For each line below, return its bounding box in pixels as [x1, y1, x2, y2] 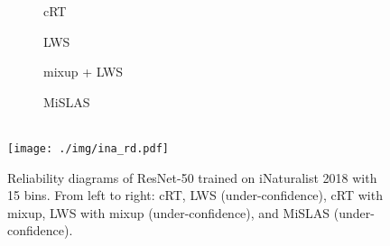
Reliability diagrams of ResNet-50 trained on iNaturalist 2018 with [7, 168, 377, 187]
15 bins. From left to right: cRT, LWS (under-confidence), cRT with [7, 186, 383, 205]
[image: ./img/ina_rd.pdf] [7, 141, 169, 155]
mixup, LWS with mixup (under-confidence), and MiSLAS [7, 203, 330, 222]
